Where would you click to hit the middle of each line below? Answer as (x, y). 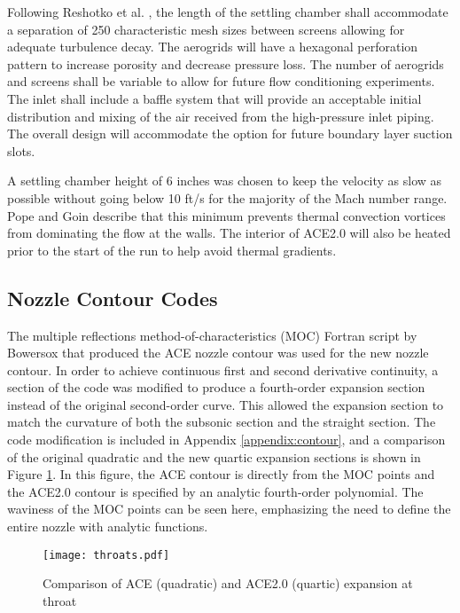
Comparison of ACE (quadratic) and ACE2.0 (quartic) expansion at (228, 583)
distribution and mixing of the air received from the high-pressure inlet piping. (221, 116)
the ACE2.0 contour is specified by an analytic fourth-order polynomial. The (215, 491)
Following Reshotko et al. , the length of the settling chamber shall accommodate (228, 12)
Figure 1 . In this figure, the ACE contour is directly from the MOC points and (221, 474)
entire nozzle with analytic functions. (108, 527)
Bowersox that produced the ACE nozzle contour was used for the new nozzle (218, 353)
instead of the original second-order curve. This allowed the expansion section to (226, 404)
